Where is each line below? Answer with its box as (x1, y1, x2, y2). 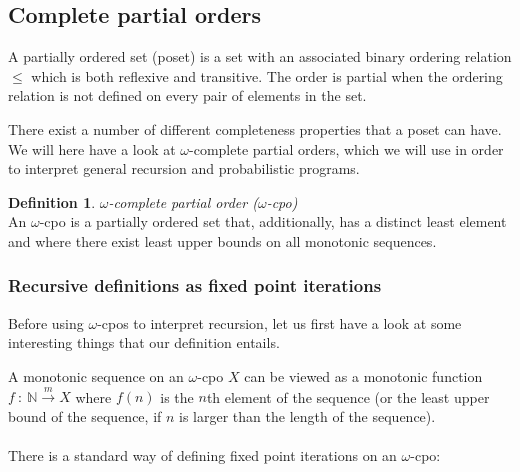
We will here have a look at (8, 138, 176, 159)
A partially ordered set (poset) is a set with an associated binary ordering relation (8, 46, 512, 67)
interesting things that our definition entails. (8, 332, 280, 353)
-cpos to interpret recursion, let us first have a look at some (97, 312, 462, 333)
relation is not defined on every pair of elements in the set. (8, 85, 367, 106)
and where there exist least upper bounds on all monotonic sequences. (8, 230, 437, 251)
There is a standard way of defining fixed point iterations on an (8, 445, 397, 466)
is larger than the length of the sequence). (179, 405, 436, 426)
